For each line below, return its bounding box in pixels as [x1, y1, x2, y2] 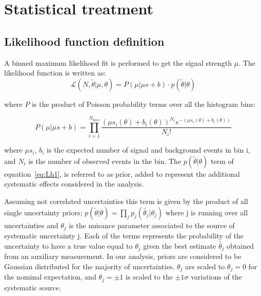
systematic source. [4, 282, 62, 292]
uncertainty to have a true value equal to [4, 240, 133, 251]
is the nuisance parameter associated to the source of [69, 219, 235, 230]
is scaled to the [125, 271, 173, 282]
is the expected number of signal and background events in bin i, [47, 144, 250, 155]
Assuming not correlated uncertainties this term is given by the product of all [4, 195, 248, 206]
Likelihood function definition [4, 33, 165, 49]
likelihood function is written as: [4, 67, 106, 78]
